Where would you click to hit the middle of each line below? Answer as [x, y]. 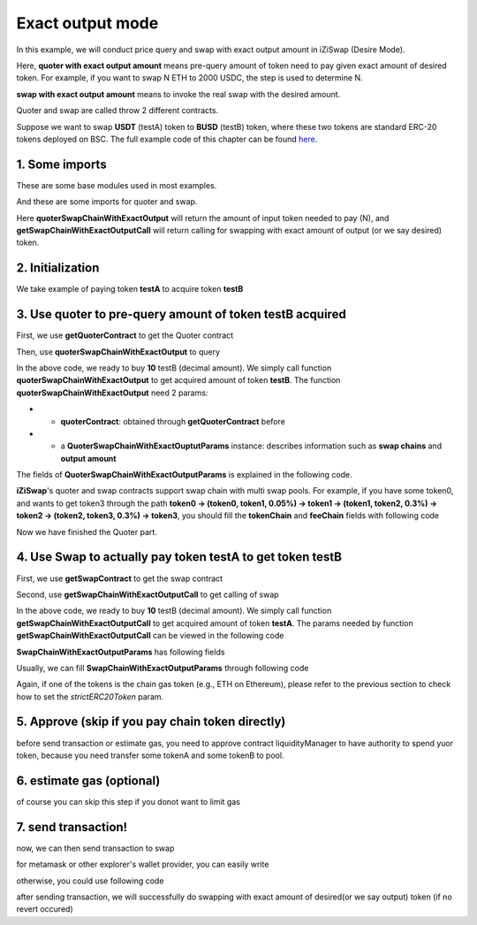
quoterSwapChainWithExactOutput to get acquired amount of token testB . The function [178, 380]
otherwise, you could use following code [90, 881]
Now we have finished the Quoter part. [87, 531]
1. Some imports [61, 164]
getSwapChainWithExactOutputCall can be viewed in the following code [150, 636]
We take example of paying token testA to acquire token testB [130, 289]
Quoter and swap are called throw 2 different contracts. [117, 111]
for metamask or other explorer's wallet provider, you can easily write [143, 864]
